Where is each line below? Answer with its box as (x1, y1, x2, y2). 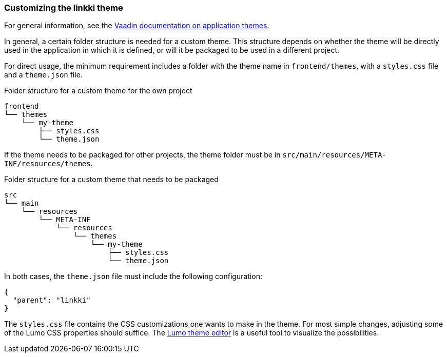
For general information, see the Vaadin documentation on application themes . (4, 21, 269, 30)
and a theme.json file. (4, 70, 83, 80)
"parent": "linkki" (12, 296, 91, 305)
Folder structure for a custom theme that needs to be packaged (4, 175, 219, 184)
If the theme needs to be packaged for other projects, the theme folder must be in (4, 150, 281, 160)
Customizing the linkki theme (4, 3, 123, 13)
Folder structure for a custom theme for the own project (4, 86, 192, 95)
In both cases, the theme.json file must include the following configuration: (4, 272, 262, 281)
